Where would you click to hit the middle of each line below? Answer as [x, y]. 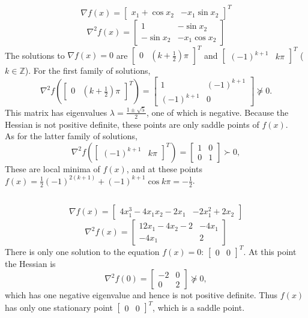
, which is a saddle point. [199, 307]
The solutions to [35, 55]
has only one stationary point [59, 307]
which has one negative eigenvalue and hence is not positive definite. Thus [141, 295]
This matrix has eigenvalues [56, 112]
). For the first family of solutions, [88, 70]
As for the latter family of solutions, [71, 136]
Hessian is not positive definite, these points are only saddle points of [132, 124]
